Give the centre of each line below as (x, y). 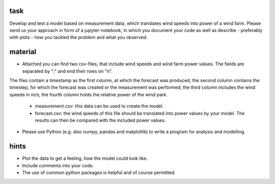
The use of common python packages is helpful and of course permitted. (99, 173)
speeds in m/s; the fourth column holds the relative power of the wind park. (89, 94)
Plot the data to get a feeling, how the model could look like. (85, 158)
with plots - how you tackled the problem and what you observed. (78, 38)
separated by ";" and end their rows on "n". (67, 71)
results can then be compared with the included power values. (100, 120)
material (23, 52)
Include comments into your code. (58, 165)
